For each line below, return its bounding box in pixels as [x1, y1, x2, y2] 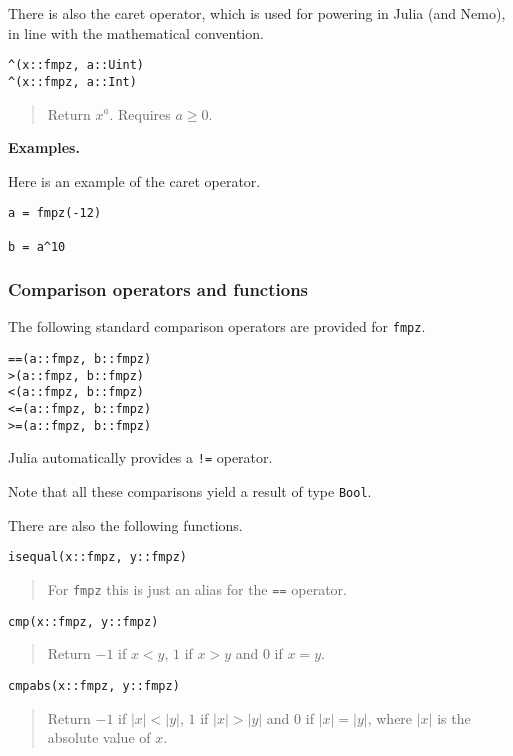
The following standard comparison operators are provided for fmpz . [8, 316, 426, 337]
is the [437, 707, 471, 728]
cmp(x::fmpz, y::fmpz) [8, 614, 159, 629]
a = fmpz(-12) [8, 206, 102, 221]
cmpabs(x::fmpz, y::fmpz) [8, 678, 180, 693]
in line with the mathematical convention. [8, 22, 264, 43]
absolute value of [47, 727, 151, 748]
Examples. [8, 137, 80, 158]
